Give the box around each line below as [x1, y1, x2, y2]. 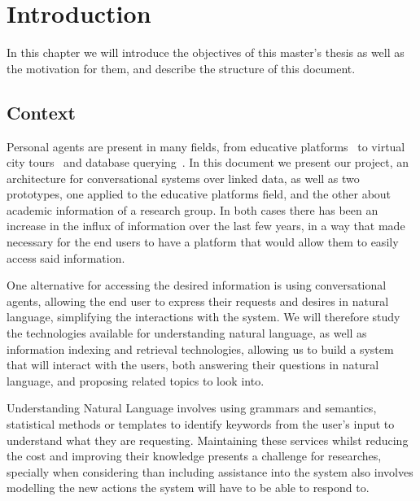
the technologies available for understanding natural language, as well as [7, 325, 367, 342]
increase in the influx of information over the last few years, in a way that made [7, 217, 405, 234]
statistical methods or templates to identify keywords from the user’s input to [7, 416, 395, 433]
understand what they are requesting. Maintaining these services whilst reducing [7, 431, 409, 448]
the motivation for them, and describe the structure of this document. [7, 59, 356, 76]
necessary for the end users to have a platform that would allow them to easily [7, 233, 399, 250]
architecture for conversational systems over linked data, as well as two [7, 169, 360, 186]
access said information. [7, 249, 125, 266]
